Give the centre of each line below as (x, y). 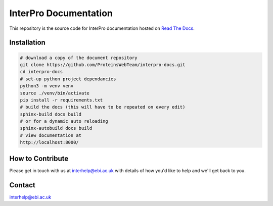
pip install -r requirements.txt (61, 100)
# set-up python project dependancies (68, 79)
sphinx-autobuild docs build (56, 128)
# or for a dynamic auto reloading (64, 121)
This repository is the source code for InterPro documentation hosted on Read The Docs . (102, 28)
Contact (22, 185)
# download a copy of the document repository (79, 58)
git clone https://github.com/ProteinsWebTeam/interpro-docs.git (103, 65)
